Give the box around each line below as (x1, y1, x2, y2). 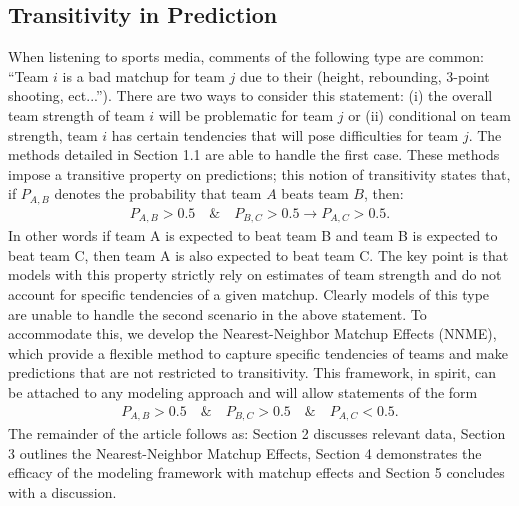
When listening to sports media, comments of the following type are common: (8, 46, 484, 67)
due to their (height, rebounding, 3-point (240, 65, 490, 86)
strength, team (8, 124, 98, 145)
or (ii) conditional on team (348, 104, 511, 125)
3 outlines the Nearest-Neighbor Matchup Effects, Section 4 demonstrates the (8, 442, 482, 463)
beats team (281, 183, 349, 204)
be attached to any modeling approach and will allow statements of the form (8, 382, 478, 403)
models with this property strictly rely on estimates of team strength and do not (8, 264, 502, 285)
